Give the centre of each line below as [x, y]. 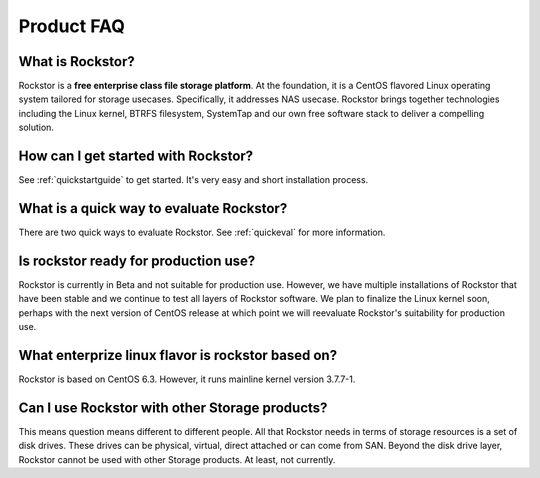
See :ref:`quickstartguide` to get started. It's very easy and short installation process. [193, 180]
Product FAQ [71, 26]
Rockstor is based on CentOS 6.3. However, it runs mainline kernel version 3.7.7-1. [187, 379]
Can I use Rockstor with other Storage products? [173, 407]
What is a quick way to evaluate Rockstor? [153, 208]
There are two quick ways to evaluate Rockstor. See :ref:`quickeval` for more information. [202, 232]
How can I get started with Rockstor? [136, 156]
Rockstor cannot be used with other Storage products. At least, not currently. [177, 459]
